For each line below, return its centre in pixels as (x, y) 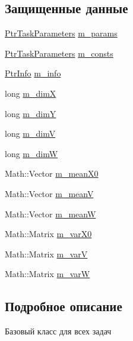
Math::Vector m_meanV (49, 193)
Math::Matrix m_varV (46, 254)
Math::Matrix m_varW (47, 274)
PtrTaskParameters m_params (61, 33)
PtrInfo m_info (33, 73)
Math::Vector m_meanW (50, 213)
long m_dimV (30, 133)
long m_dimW (31, 153)
